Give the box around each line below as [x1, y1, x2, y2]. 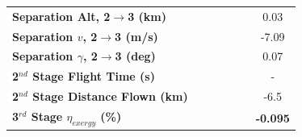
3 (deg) [115, 48, 156, 64]
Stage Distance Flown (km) [32, 88, 188, 105]
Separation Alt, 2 [12, 7, 111, 24]
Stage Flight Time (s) [32, 68, 155, 85]
